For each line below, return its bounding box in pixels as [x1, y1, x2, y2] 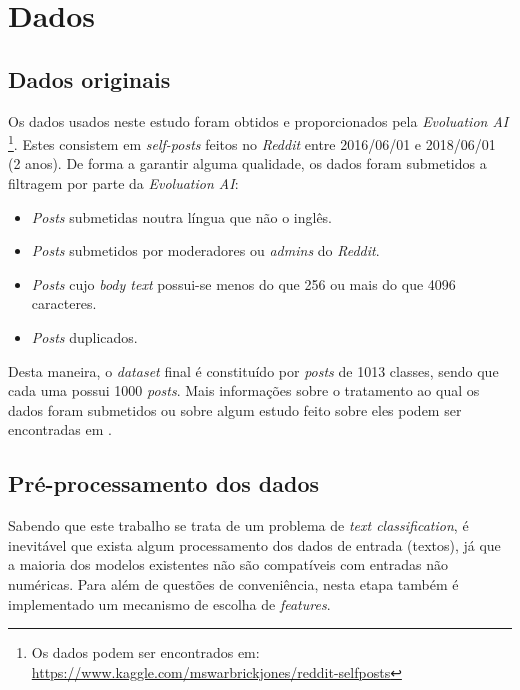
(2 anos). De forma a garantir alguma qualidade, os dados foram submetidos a [8, 153, 487, 174]
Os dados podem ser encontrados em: [31, 642, 260, 663]
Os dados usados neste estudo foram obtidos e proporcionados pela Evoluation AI [8, 110, 509, 131]
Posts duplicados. [31, 326, 138, 347]
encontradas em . [8, 419, 112, 440]
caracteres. [31, 293, 97, 314]
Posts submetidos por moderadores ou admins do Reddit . [31, 240, 380, 261]
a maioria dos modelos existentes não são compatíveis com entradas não [8, 554, 448, 575]
